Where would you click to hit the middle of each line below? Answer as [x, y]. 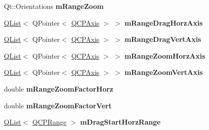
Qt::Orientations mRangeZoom [54, 6]
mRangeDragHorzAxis [164, 22]
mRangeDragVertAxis [163, 39]
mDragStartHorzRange [120, 122]
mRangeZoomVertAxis [164, 72]
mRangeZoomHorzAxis [165, 55]
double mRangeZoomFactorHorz [59, 88]
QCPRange [49, 122]
